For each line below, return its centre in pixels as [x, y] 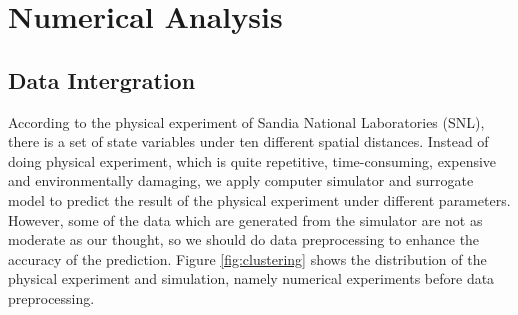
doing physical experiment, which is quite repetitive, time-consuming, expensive [252, 160]
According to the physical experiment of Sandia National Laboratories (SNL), [246, 121]
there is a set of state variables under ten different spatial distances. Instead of [248, 141]
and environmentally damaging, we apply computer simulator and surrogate [241, 180]
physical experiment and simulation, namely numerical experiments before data [251, 278]
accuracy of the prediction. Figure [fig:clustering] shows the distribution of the [247, 258]
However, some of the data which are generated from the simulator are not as [245, 219]
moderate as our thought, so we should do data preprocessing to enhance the [244, 239]
